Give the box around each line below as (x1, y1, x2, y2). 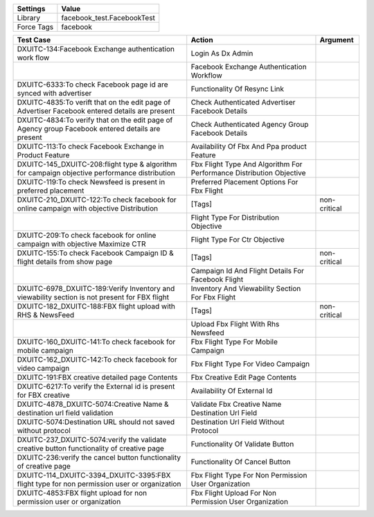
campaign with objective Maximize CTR (17, 239, 146, 249)
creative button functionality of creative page (17, 444, 164, 453)
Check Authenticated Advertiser (190, 98, 296, 107)
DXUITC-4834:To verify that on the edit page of (17, 115, 173, 125)
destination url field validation (17, 408, 114, 417)
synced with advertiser (17, 89, 92, 98)
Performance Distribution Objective (190, 168, 306, 177)
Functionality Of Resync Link (190, 84, 284, 94)
